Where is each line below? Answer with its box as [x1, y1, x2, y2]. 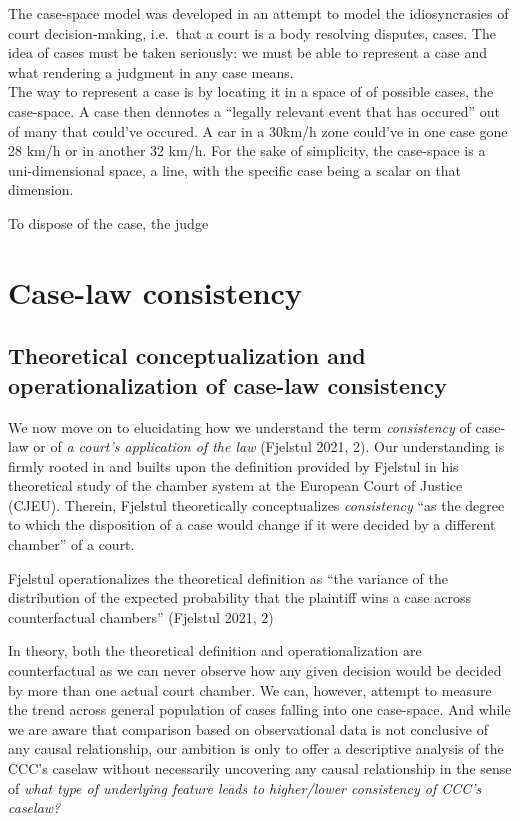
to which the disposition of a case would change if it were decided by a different [8, 514, 496, 535]
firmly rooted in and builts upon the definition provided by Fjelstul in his [8, 455, 459, 476]
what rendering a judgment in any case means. [8, 61, 294, 82]
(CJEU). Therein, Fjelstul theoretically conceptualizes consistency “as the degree [8, 494, 505, 515]
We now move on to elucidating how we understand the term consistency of [8, 416, 471, 437]
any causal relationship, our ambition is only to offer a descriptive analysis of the [8, 738, 504, 759]
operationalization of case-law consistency [8, 369, 447, 400]
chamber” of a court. [8, 534, 135, 555]
